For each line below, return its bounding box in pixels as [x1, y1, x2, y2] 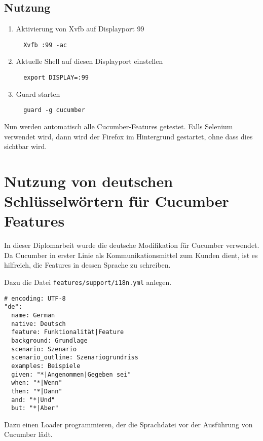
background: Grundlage [11, 337, 88, 344]
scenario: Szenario [11, 345, 77, 353]
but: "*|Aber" [11, 405, 59, 412]
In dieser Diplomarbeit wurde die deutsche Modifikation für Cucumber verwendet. [4, 240, 259, 250]
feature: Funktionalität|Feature [11, 328, 124, 336]
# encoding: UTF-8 [4, 295, 66, 302]
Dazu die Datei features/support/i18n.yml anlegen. [4, 277, 172, 287]
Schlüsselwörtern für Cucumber [4, 191, 229, 211]
